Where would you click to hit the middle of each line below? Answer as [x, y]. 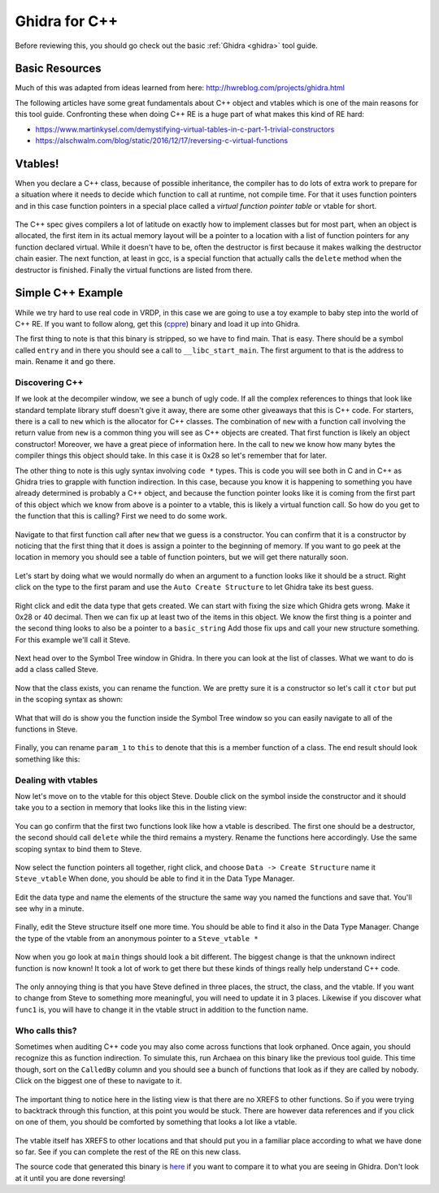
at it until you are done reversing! [70, 1178]
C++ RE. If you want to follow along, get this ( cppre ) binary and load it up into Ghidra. [158, 323]
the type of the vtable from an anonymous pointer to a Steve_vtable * [137, 938]
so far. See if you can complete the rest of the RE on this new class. [128, 1152]
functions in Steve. [46, 729]
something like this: [48, 759]
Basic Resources [58, 69]
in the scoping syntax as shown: [69, 700]
